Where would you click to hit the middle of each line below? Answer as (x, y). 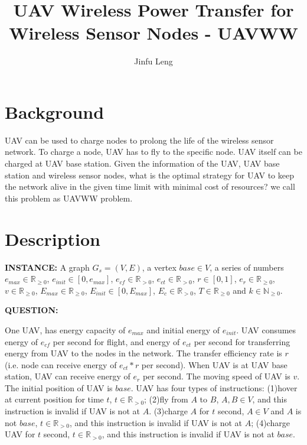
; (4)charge (270, 422)
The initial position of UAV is (59, 387)
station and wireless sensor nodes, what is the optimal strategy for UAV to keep (149, 175)
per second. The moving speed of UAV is (216, 376)
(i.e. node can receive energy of (61, 364)
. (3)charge (168, 411)
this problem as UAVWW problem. (69, 198)
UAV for (20, 434)
